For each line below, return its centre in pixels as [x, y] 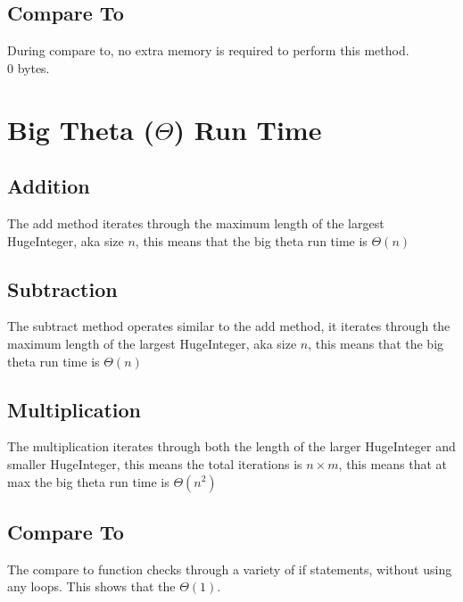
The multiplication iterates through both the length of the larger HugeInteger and [231, 446]
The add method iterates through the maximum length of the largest [196, 223]
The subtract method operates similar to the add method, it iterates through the [229, 326]
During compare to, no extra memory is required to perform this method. [208, 50]
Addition [49, 186]
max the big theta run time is [88, 481]
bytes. [33, 67]
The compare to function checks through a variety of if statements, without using [230, 569]
